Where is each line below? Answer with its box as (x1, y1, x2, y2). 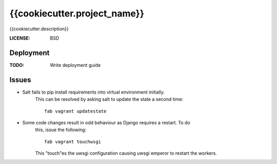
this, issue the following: (35, 126, 87, 133)
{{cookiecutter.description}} (9, 26, 69, 32)
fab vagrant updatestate (44, 108, 107, 114)
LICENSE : (9, 35, 30, 41)
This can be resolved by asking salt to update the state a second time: (35, 96, 184, 102)
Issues (9, 75, 31, 84)
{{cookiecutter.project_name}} (9, 8, 145, 19)
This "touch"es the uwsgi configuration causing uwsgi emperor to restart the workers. (35, 150, 217, 156)
